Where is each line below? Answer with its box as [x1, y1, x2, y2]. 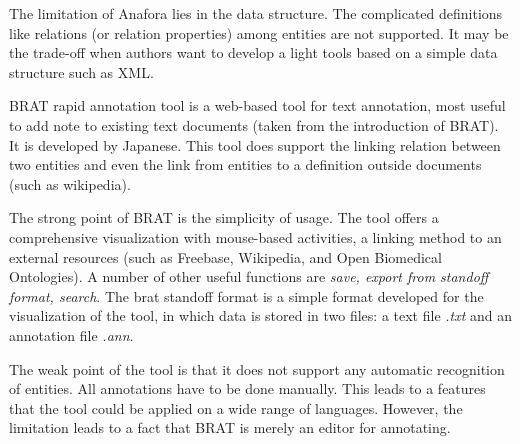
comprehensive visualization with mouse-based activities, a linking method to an [9, 226, 502, 247]
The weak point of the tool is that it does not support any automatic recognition [9, 358, 505, 379]
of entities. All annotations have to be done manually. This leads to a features [9, 378, 486, 399]
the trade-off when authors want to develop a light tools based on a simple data [9, 42, 498, 63]
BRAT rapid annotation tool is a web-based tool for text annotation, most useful [9, 95, 506, 116]
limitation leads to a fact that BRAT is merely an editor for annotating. [9, 417, 451, 438]
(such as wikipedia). [9, 173, 131, 194]
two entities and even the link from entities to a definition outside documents [9, 154, 482, 175]
